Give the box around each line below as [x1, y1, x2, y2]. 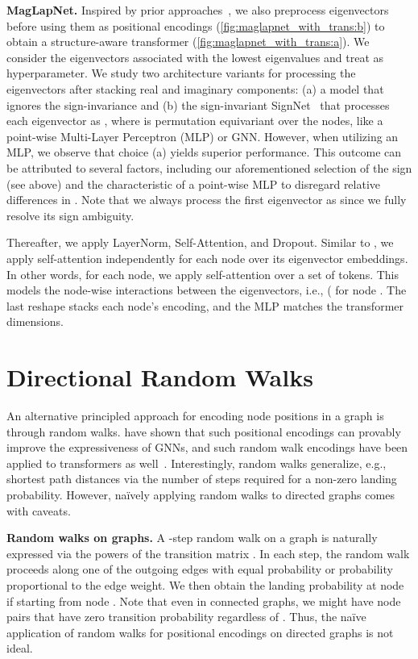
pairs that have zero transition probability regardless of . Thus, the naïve [6, 608, 366, 625]
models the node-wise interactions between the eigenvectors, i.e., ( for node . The [6, 282, 407, 298]
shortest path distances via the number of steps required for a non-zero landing [6, 470, 397, 487]
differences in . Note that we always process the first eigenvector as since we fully [6, 191, 407, 208]
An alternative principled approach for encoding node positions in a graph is [6, 407, 384, 423]
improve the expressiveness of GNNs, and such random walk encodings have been [6, 439, 408, 456]
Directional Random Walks [6, 361, 313, 394]
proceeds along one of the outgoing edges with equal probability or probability [6, 561, 393, 578]
